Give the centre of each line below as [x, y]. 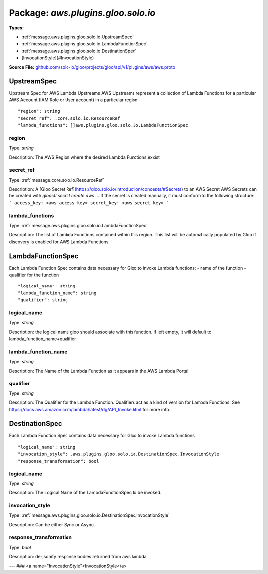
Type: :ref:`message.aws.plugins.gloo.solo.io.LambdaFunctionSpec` [79, 225]
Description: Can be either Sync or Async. [52, 524]
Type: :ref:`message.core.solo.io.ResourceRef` [57, 180]
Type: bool [20, 547]
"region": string [39, 111]
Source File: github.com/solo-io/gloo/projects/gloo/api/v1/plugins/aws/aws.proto [92, 67]
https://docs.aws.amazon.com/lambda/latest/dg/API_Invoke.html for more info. [90, 409]
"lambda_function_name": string [57, 293]
